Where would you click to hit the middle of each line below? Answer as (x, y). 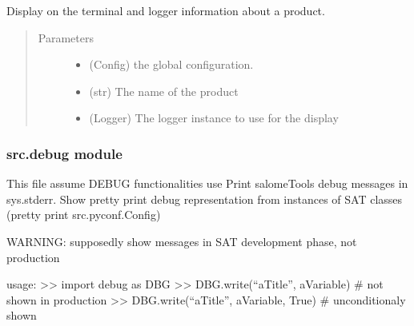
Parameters (66, 37)
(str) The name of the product (164, 91)
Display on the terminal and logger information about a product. (166, 10)
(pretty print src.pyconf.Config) (84, 215)
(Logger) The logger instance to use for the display (214, 118)
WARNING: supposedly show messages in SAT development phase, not (182, 241)
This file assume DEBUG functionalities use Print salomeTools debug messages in (207, 183)
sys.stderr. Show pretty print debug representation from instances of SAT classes (205, 199)
